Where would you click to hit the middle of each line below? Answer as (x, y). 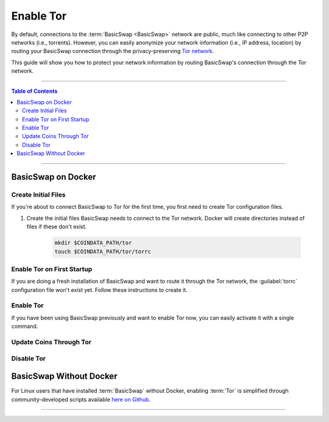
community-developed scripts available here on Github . (81, 399)
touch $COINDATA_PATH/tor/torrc (103, 251)
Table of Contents (34, 91)
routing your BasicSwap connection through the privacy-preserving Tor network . (113, 51)
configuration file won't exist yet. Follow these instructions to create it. (100, 289)
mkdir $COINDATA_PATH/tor (93, 243)
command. (25, 326)
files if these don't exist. (57, 227)
